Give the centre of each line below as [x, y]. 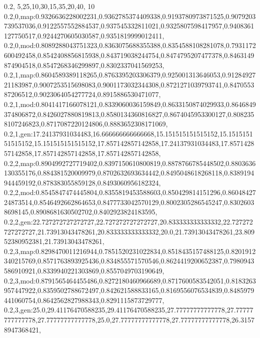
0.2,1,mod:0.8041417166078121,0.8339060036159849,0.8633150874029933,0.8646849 [130, 104]
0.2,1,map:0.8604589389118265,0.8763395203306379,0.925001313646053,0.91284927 [130, 75]
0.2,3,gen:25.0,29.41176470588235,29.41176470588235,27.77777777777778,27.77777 [129, 310]
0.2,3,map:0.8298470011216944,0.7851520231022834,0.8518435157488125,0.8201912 [130, 251]
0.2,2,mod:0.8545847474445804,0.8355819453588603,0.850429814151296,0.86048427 [130, 192]
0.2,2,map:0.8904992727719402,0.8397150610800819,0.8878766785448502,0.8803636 [130, 163]
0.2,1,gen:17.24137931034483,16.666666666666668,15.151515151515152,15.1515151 [128, 133]
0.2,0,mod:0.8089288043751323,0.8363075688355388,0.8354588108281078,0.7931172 [130, 45]
